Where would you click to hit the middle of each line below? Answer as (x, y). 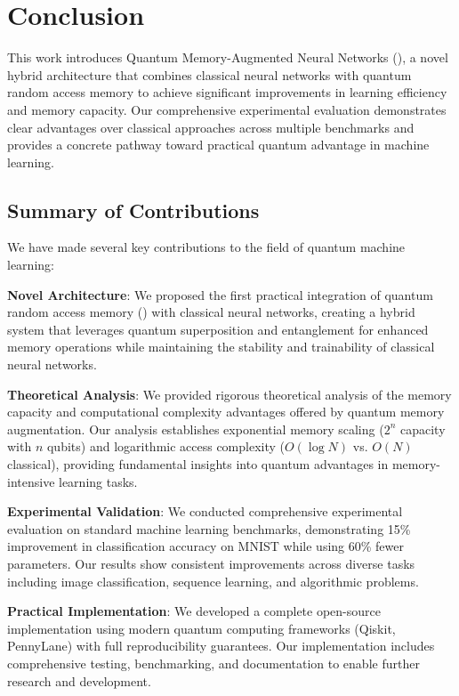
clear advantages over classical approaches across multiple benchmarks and (211, 127)
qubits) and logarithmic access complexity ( (166, 446)
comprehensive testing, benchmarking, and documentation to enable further (213, 663)
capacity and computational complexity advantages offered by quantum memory (226, 412)
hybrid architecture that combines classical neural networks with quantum (209, 74)
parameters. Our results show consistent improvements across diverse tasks (211, 563)
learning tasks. (98, 481)
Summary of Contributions (133, 210)
